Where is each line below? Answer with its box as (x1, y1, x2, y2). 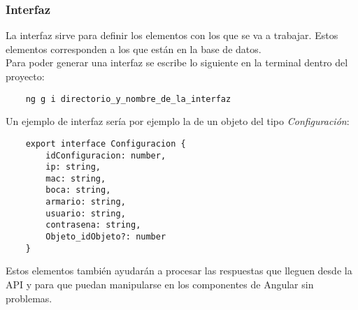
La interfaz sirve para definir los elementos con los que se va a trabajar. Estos (6, 28, 338, 43)
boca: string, (45, 185, 111, 195)
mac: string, (45, 173, 106, 184)
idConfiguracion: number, (45, 150, 166, 161)
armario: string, (45, 197, 126, 207)
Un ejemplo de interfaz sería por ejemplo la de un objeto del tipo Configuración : (6, 114, 350, 128)
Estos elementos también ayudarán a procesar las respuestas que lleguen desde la (6, 263, 352, 278)
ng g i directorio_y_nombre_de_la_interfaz (25, 94, 231, 104)
